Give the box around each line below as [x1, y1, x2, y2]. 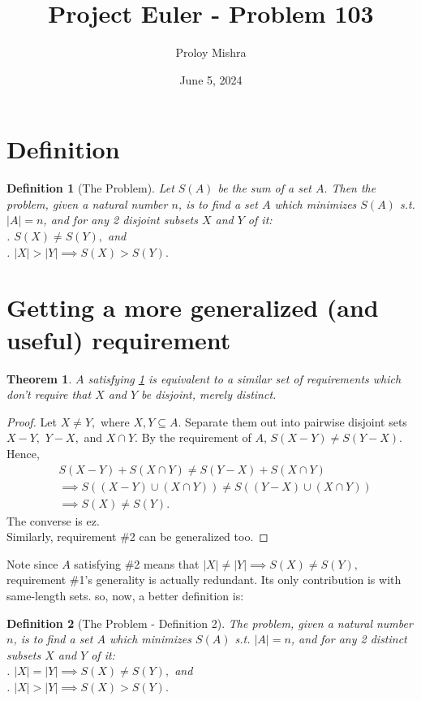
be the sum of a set [217, 180, 312, 197]
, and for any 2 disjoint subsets [43, 211, 198, 228]
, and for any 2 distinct [290, 630, 407, 647]
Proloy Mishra [175, 44, 247, 61]
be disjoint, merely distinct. [141, 386, 277, 403]
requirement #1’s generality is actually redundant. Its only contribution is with [6, 571, 402, 588]
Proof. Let [6, 413, 57, 430]
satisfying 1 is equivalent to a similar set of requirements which [88, 370, 402, 387]
